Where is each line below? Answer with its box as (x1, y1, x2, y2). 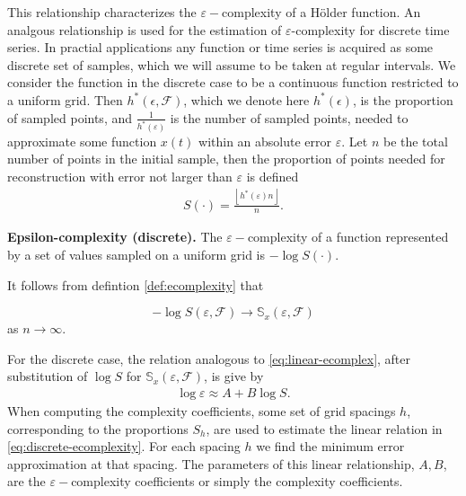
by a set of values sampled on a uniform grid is (7, 245, 265, 264)
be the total (382, 131, 448, 150)
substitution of (7, 367, 88, 385)
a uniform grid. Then (7, 90, 123, 109)
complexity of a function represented (247, 227, 449, 246)
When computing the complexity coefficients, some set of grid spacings (7, 402, 396, 421)
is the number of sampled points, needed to (170, 108, 409, 127)
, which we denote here (183, 90, 310, 109)
